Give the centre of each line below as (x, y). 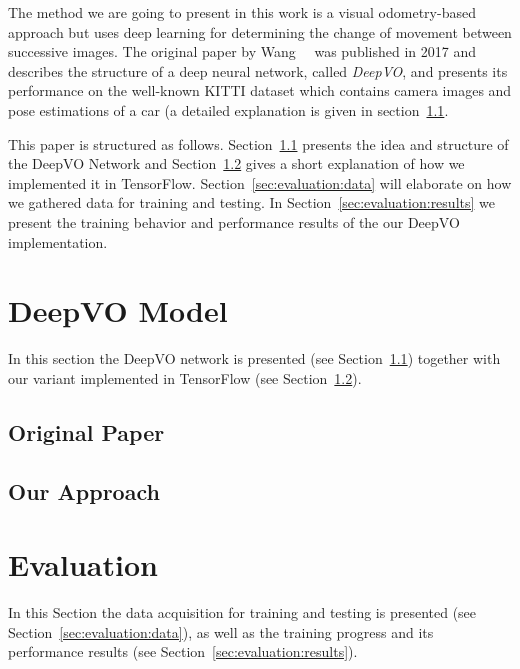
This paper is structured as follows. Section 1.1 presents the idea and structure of (258, 143)
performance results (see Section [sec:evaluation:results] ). (183, 651)
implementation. (58, 241)
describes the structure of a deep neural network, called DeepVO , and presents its (258, 70)
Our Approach (84, 490)
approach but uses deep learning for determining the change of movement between (260, 31)
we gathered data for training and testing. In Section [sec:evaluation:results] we (251, 202)
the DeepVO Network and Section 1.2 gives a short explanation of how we (236, 163)
